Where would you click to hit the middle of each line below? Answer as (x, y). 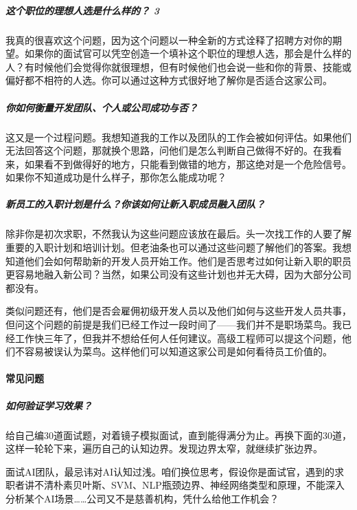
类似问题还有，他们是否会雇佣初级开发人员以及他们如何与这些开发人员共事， (178, 311)
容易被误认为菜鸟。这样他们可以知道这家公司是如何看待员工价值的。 (178, 351)
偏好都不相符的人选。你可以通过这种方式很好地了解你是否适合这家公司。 (169, 80)
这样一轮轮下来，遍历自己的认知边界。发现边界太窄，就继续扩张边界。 (164, 448)
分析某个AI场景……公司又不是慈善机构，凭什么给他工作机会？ (142, 498)
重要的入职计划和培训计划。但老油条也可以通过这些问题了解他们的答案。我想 (178, 247)
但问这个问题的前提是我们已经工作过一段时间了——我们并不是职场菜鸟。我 (174, 324)
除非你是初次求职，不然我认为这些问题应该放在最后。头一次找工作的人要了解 (178, 234)
